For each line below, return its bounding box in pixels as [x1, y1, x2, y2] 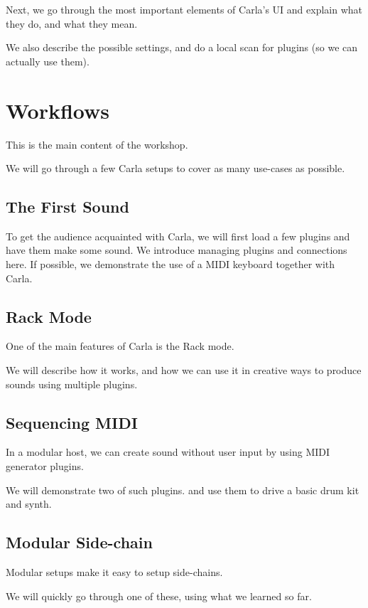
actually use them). [6, 53, 90, 68]
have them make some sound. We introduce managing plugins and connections [6, 242, 347, 257]
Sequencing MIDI [6, 411, 138, 433]
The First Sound [6, 196, 129, 218]
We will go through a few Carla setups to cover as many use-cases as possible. [6, 161, 345, 176]
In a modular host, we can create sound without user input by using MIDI [6, 444, 330, 459]
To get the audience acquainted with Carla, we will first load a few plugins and [6, 228, 350, 243]
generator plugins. [6, 459, 84, 474]
